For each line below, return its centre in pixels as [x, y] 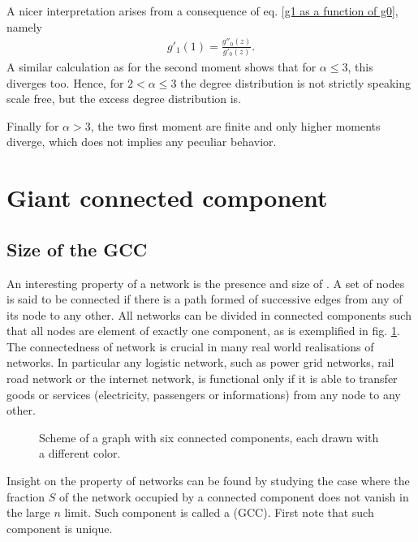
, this [360, 66]
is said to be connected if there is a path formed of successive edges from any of [205, 299]
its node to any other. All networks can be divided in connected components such [209, 314]
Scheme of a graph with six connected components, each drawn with [209, 437]
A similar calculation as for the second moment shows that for [162, 66]
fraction [26, 496]
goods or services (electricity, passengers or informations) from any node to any [204, 394]
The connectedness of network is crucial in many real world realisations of [190, 346]
